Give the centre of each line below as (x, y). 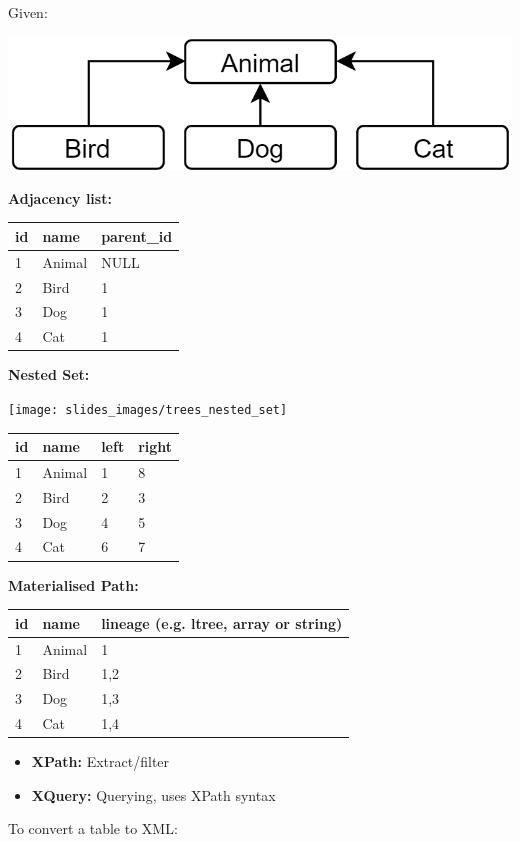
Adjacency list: (60, 197)
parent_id (137, 235)
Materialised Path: (73, 584)
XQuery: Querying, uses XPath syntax (153, 794)
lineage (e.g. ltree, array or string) (222, 622)
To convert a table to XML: (93, 828)
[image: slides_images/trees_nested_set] (148, 409)
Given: (28, 12)
